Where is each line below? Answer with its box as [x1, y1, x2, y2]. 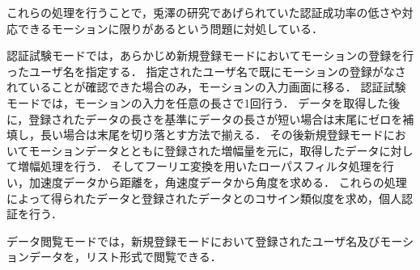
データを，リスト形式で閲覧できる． [28, 248, 222, 265]
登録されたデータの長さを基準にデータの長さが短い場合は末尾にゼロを [28, 110, 403, 127]
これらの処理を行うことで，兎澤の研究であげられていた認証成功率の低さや [6, 4, 402, 20]
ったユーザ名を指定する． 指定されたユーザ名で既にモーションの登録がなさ [6, 62, 406, 79]
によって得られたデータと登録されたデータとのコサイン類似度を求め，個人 [6, 189, 402, 206]
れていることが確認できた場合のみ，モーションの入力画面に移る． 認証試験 [6, 78, 406, 95]
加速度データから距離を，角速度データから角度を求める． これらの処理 [28, 173, 407, 190]
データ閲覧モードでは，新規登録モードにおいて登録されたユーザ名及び [6, 232, 380, 249]
